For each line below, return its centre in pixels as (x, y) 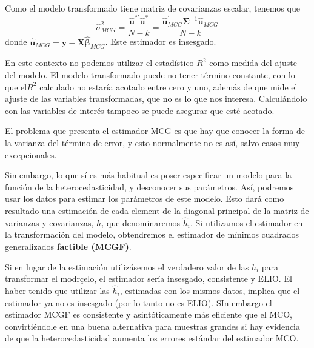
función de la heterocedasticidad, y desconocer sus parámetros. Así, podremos (149, 186)
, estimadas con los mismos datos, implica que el (210, 290)
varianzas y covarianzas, (49, 222)
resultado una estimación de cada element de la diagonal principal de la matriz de (157, 210)
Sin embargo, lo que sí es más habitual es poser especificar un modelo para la (149, 175)
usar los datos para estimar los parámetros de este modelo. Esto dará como (145, 199)
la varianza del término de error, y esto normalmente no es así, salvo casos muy (152, 142)
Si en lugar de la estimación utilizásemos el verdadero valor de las (127, 266)
